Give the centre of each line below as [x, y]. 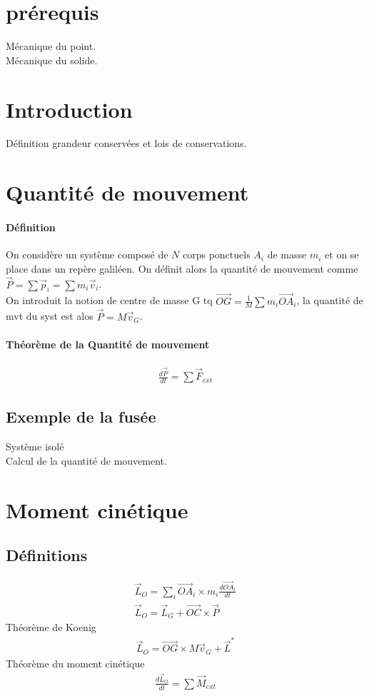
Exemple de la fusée [81, 417]
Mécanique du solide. [52, 60]
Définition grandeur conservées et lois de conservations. [126, 143]
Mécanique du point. [51, 46]
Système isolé [35, 447]
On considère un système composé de [87, 254]
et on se [342, 254]
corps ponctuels [216, 254]
